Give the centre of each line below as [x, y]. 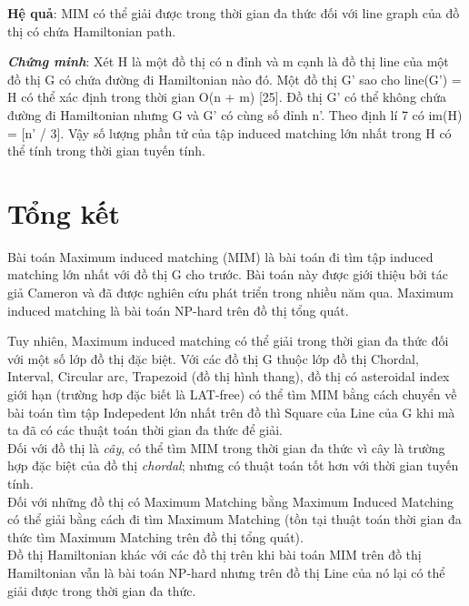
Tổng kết [64, 212]
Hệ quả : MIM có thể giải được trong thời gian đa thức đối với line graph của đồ [234, 13]
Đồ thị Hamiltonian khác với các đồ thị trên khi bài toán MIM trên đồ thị [215, 555]
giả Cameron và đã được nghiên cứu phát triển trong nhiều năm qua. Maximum [230, 293]
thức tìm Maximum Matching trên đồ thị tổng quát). [155, 536]
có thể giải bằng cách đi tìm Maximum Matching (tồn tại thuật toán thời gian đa [234, 519]
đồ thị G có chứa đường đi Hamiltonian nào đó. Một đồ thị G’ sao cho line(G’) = [234, 79]
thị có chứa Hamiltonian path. [92, 30]
